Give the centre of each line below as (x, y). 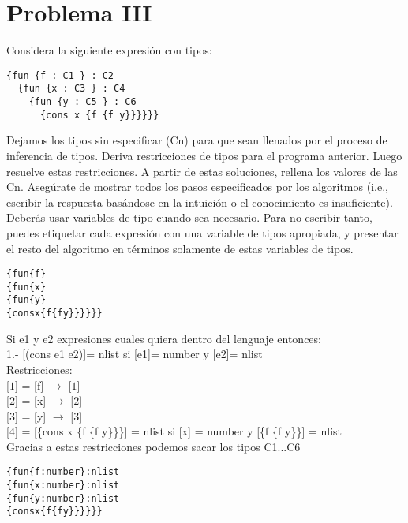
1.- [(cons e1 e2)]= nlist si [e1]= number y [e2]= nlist (135, 354)
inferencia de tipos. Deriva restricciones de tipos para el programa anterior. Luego (204, 155)
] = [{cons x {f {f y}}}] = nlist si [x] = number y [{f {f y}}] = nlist (178, 431)
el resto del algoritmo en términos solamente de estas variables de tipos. (180, 248)
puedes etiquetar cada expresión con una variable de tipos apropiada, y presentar (202, 232)
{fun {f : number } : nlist (63, 472)
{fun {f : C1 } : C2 (60, 75)
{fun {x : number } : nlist (63, 486)
